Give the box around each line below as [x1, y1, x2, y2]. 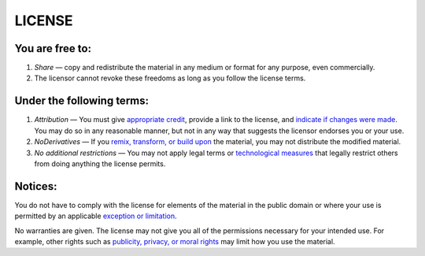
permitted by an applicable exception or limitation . [14, 211, 177, 221]
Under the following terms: [14, 95, 150, 108]
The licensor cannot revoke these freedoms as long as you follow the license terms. [34, 73, 306, 83]
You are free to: [14, 42, 92, 55]
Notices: [14, 180, 57, 193]
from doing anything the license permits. [34, 158, 166, 169]
